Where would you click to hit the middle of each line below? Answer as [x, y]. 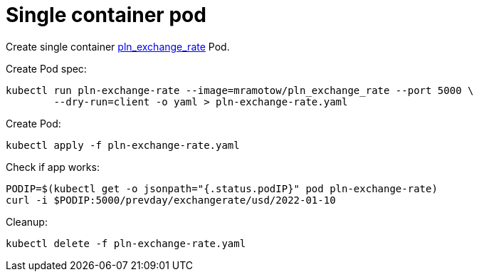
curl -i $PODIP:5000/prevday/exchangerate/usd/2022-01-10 [171, 200]
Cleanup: [27, 221]
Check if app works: [53, 167]
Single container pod [106, 15]
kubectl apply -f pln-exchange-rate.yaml [123, 145]
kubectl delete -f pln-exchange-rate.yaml [126, 243]
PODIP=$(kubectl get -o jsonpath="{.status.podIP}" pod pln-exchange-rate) [222, 188]
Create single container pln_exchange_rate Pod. [118, 46]
